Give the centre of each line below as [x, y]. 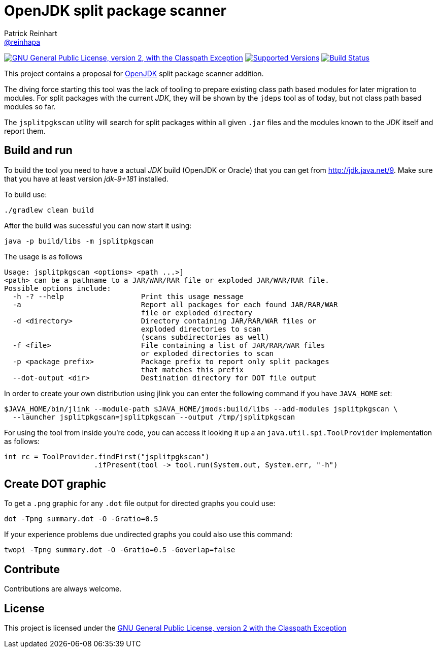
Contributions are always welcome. [63, 589]
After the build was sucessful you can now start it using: [98, 225]
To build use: [26, 194]
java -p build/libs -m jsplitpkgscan [79, 241]
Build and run [38, 151]
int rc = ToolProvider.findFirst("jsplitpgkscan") [107, 456]
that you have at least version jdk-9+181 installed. [86, 179]
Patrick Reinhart [31, 33]
